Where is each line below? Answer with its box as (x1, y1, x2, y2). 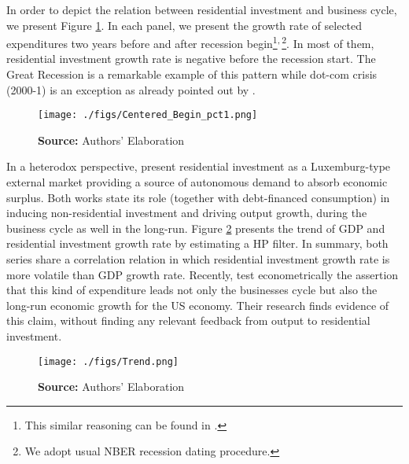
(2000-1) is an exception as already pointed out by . (6, 81, 256, 98)
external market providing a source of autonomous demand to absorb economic (6, 174, 388, 190)
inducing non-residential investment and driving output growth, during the (6, 204, 367, 221)
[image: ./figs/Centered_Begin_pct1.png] (38, 109, 258, 121)
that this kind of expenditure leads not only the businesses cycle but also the (6, 282, 378, 298)
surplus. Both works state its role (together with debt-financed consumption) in (6, 189, 390, 205)
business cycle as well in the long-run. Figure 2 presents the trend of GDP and (6, 219, 385, 236)
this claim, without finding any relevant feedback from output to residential (6, 312, 370, 329)
